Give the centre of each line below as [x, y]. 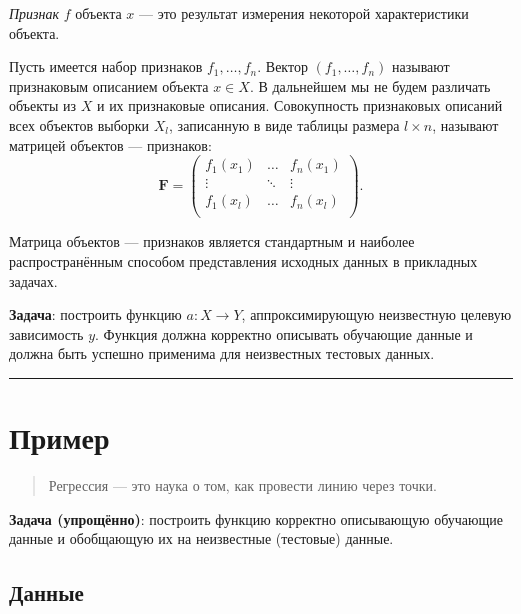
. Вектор [282, 66]
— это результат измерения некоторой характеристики [303, 13]
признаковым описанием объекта [109, 85]
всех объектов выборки [79, 124]
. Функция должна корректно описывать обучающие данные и [284, 333]
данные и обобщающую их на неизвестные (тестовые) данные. [201, 538]
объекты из [43, 105]
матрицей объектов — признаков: [110, 144]
